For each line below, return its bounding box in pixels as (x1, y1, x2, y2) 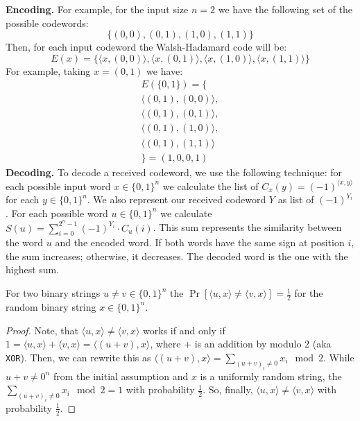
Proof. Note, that (6, 323, 78, 337)
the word (6, 235, 44, 250)
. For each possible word (6, 205, 108, 220)
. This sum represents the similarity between (153, 220, 342, 234)
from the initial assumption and (53, 368, 189, 383)
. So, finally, (203, 382, 253, 397)
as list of (277, 192, 314, 207)
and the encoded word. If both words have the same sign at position (55, 235, 345, 250)
